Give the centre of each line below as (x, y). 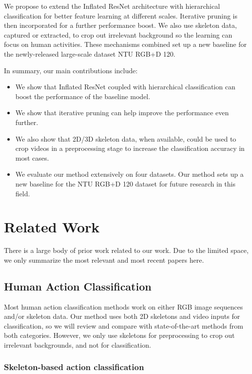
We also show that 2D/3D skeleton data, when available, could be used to (126, 138)
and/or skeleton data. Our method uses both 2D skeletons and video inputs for (122, 316)
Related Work (52, 227)
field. (23, 193)
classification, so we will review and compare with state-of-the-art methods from (124, 325)
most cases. (32, 157)
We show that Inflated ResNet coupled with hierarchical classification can (125, 87)
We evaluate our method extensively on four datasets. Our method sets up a (129, 174)
